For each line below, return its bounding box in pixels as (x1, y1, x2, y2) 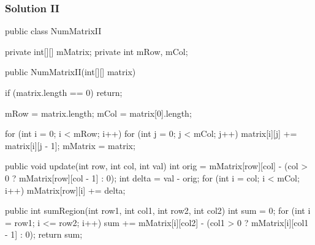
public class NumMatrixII (5, 24, 102, 37)
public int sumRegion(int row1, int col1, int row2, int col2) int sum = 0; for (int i (5, 204, 311, 217)
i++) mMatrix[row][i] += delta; (5, 183, 126, 196)
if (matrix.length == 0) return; (5, 86, 123, 98)
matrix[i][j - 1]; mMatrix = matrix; (5, 139, 135, 152)
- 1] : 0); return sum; (5, 228, 83, 241)
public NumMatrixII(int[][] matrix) (5, 65, 136, 78)
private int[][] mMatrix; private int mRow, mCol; (5, 45, 188, 57)
